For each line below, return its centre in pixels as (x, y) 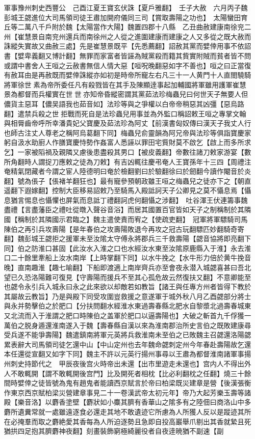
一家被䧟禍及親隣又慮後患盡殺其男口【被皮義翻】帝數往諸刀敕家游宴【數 (134, 151)
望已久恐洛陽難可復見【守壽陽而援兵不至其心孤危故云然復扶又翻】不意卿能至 (127, 277)
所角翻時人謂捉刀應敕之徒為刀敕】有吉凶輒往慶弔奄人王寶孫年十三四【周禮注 (127, 161)
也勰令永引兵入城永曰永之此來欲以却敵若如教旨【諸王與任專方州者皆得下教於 (127, 287)
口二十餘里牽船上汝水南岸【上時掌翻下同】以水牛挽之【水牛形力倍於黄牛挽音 (127, 258)
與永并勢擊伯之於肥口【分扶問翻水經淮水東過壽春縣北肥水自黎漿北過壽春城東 (127, 306)
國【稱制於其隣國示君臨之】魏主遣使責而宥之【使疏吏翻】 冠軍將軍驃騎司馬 (126, 219)
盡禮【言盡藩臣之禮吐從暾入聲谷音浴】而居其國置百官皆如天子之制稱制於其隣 (127, 209)
